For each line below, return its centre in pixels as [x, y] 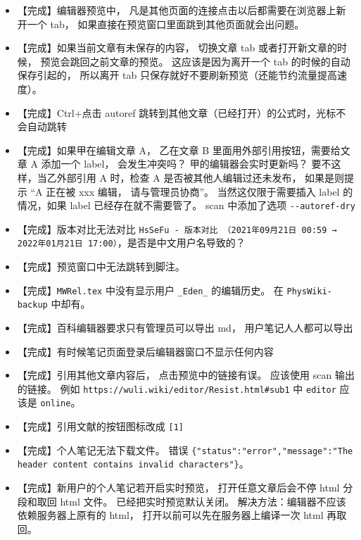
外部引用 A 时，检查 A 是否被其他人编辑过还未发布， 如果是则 [201, 177]
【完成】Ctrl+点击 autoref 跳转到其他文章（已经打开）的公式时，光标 [177, 112]
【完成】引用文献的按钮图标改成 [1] [100, 426]
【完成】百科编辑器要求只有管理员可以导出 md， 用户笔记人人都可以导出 [185, 327]
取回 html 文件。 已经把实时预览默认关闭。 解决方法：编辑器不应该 [191, 501]
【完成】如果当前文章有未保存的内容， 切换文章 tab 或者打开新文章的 [177, 48]
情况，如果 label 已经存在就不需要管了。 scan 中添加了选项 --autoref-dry [186, 205]
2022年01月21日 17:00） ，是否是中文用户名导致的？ [131, 243]
